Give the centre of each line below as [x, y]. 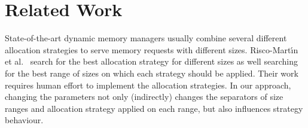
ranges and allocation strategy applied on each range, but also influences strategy [154, 108]
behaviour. [24, 120]
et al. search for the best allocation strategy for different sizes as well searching [151, 61]
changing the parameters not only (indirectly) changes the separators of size [144, 97]
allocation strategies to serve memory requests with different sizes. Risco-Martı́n [152, 49]
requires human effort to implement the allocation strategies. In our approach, [148, 85]
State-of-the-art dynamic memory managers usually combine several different [146, 38]
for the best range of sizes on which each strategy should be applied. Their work [152, 73]
